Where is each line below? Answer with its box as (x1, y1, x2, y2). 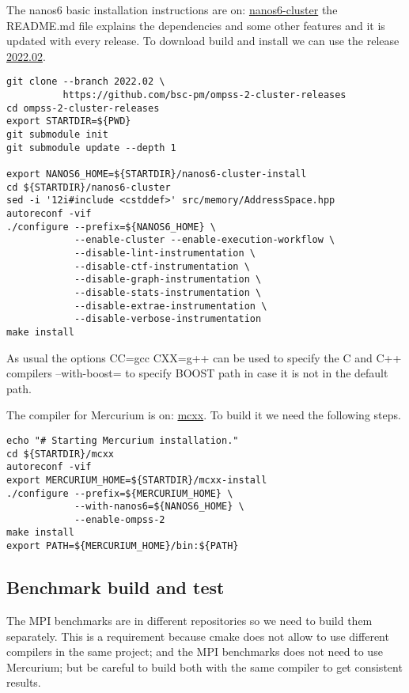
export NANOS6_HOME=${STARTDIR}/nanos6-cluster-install (6, 168, 307, 180)
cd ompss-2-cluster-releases (6, 102, 160, 114)
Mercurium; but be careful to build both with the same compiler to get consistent (6, 658, 403, 675)
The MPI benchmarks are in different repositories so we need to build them (6, 612, 373, 628)
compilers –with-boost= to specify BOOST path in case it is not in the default (6, 365, 388, 381)
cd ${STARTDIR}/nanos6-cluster (6, 181, 171, 193)
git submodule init (6, 129, 108, 140)
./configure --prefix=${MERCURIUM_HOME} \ (6, 487, 233, 499)
